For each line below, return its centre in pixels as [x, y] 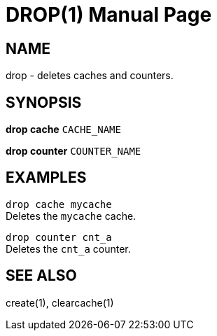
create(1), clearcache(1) [60, 302]
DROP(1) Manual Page [109, 15]
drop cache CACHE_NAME [63, 129]
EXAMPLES [46, 178]
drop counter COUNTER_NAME [73, 151]
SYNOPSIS [44, 102]
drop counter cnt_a [59, 237]
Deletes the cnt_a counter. [68, 248]
